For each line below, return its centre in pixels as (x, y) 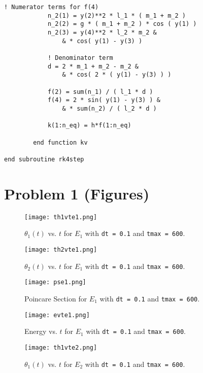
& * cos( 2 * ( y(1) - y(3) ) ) (117, 75)
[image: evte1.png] (57, 315)
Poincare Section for (56, 298)
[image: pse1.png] (55, 282)
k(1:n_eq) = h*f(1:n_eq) (89, 126)
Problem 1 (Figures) (77, 193)
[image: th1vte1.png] (61, 217)
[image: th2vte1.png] (61, 249)
